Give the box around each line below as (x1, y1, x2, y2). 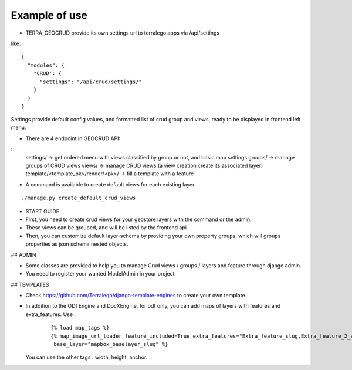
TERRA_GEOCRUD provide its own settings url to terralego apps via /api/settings (25, 29, 220, 36)
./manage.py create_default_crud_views (21, 195, 136, 202)
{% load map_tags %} (50, 324, 110, 331)
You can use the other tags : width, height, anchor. (25, 354, 148, 361)
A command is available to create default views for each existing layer (25, 181, 195, 188)
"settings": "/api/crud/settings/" (39, 78, 142, 85)
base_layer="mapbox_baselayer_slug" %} (53, 341, 168, 348)
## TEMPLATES (11, 281, 49, 288)
